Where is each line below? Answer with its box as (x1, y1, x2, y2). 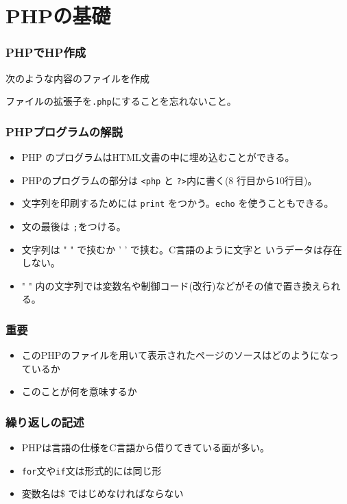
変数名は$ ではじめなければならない (21, 486, 184, 501)
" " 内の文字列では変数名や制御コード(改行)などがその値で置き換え (21, 278, 322, 292)
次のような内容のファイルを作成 (5, 71, 149, 85)
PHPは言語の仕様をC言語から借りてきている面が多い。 (21, 440, 270, 455)
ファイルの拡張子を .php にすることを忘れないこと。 (5, 94, 237, 108)
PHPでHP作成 (5, 44, 86, 61)
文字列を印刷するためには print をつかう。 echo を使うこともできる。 (21, 196, 334, 210)
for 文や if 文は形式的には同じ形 (21, 463, 162, 477)
